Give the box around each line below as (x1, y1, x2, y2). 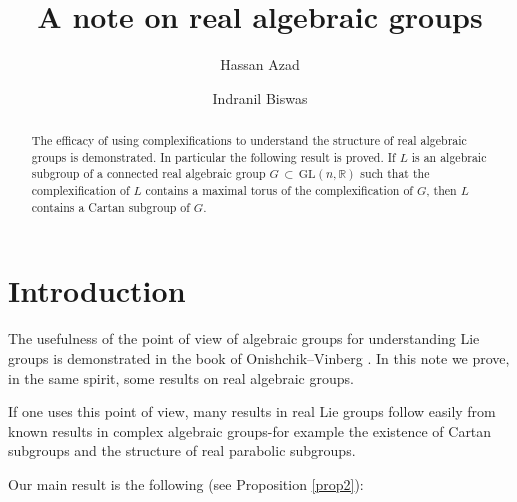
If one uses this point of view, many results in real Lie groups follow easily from (8, 401, 496, 422)
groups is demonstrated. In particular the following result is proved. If (31, 148, 396, 165)
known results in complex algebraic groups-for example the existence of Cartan (8, 420, 492, 441)
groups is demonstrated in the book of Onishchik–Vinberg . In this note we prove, (8, 347, 510, 368)
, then (426, 182, 457, 199)
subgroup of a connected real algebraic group (31, 165, 266, 182)
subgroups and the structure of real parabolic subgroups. (8, 440, 356, 461)
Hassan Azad (220, 54, 300, 75)
